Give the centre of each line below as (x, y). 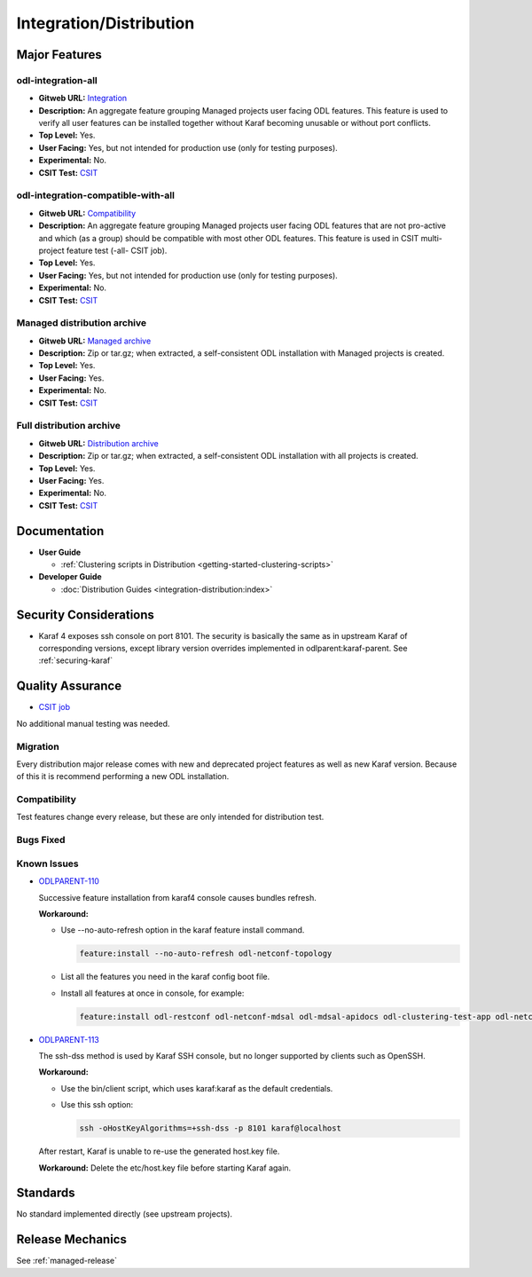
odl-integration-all (57, 80)
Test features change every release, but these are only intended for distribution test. (170, 817)
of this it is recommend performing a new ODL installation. (123, 776)
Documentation (60, 531)
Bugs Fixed (41, 840)
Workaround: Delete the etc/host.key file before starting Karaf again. (165, 1168)
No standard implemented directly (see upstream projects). (125, 1214)
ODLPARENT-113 (69, 1039)
